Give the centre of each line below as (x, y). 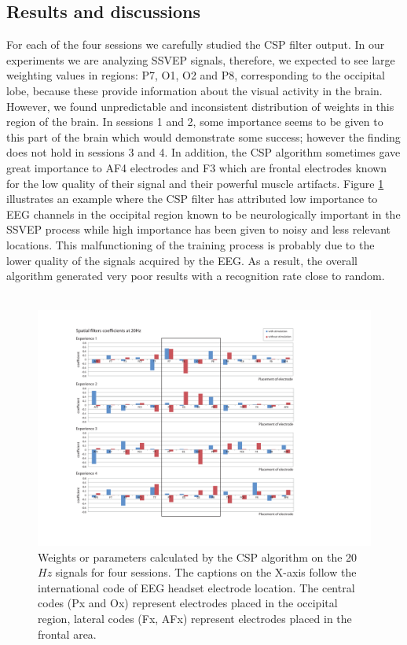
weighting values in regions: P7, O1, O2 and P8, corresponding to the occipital (196, 75)
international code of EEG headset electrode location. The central (196, 587)
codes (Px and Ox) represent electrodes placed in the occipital (188, 603)
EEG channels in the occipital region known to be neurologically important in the (203, 214)
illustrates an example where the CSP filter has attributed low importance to (192, 199)
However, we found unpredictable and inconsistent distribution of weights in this (200, 106)
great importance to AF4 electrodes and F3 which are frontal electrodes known (197, 167)
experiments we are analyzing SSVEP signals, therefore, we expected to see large (201, 59)
